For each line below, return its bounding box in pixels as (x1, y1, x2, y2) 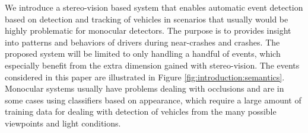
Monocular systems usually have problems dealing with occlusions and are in (5, 82, 284, 95)
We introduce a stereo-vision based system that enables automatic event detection (5, 1, 303, 13)
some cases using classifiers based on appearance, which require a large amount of (5, 93, 301, 106)
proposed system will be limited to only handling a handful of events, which (5, 47, 281, 60)
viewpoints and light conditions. (5, 116, 121, 129)
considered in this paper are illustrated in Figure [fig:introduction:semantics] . (5, 70, 285, 83)
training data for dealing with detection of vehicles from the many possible (5, 105, 277, 118)
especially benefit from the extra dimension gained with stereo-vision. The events (5, 59, 300, 71)
